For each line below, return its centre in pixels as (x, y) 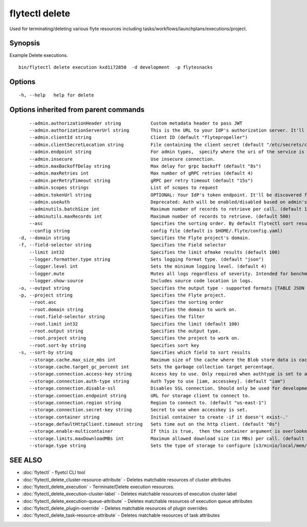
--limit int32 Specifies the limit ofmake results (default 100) (155, 252)
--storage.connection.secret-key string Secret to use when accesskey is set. (138, 410)
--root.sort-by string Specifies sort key (114, 345)
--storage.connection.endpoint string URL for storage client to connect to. (140, 395)
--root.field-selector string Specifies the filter (117, 317)
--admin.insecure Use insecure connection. (122, 159)
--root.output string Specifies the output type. (125, 331)
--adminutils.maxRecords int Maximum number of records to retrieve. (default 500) (160, 216)
